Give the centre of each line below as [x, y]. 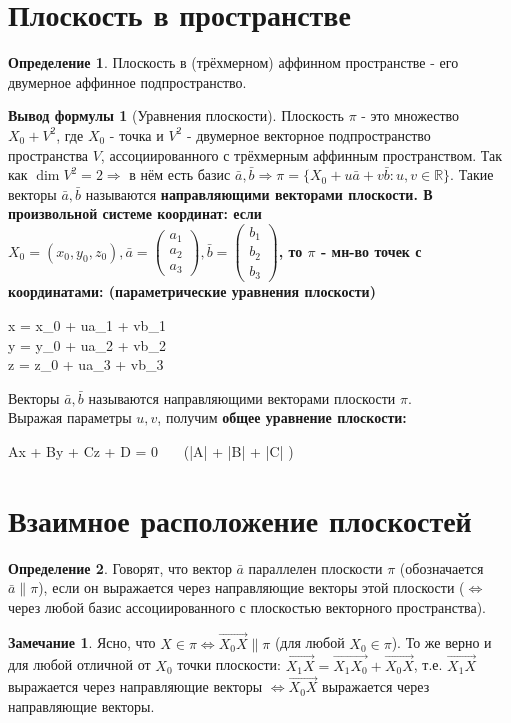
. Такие [472, 174]
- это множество [410, 115]
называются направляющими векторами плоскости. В [259, 193]
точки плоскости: [229, 664]
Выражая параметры [70, 417]
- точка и [136, 134]
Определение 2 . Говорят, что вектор [120, 567]
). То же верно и [441, 642]
